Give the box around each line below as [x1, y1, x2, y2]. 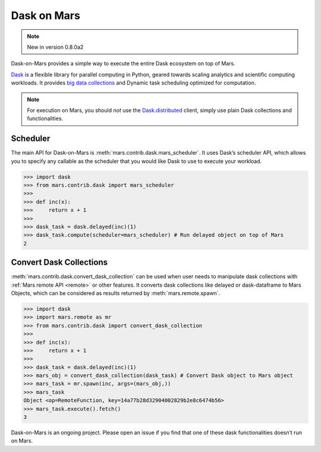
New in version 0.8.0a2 [27, 43, 84, 51]
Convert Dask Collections [11, 258, 108, 268]
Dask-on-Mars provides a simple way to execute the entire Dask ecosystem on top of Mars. [11, 60, 236, 67]
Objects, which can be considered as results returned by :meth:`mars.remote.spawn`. [11, 289, 221, 297]
